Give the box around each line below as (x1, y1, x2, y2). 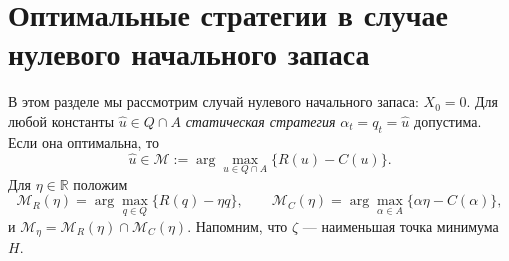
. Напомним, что (187, 215, 288, 236)
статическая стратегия (185, 110, 336, 131)
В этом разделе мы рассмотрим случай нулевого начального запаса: (8, 91, 419, 112)
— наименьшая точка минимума (302, 215, 499, 236)
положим (73, 173, 128, 194)
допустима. (414, 110, 482, 131)
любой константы (8, 110, 115, 131)
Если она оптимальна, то (8, 131, 160, 152)
